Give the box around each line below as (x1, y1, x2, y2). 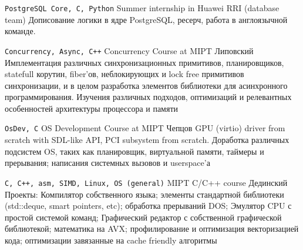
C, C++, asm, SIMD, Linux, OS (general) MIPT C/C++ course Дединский (5, 176, 288, 188)
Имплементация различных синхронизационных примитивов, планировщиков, (5, 56, 284, 68)
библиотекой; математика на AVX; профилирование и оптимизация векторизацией (5, 222, 299, 235)
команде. (5, 25, 36, 37)
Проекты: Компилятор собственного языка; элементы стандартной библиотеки (5, 188, 284, 200)
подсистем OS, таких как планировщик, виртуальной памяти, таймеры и (5, 145, 264, 157)
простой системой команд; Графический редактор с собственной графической (5, 211, 282, 223)
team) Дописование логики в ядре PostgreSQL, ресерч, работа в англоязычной (5, 13, 288, 25)
